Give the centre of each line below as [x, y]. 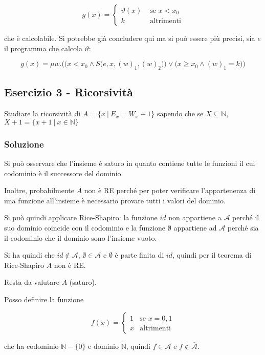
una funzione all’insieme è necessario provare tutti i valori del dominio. [115, 200]
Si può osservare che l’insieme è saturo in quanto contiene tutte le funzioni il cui [130, 163]
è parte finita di [139, 255]
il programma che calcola [43, 48]
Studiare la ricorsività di [42, 113]
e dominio [104, 346]
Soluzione [24, 144]
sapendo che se [180, 113]
